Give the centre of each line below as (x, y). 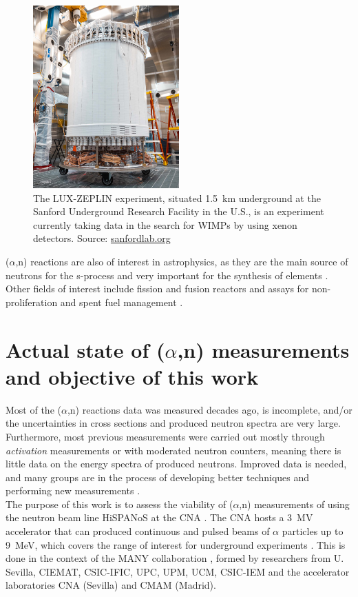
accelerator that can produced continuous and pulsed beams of (138, 531)
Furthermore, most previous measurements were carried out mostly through (165, 436)
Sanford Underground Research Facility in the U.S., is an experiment (179, 211)
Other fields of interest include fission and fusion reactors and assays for (157, 289)
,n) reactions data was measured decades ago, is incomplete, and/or (210, 409)
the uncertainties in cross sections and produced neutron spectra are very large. (173, 423)
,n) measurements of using (294, 504)
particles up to (313, 531)
